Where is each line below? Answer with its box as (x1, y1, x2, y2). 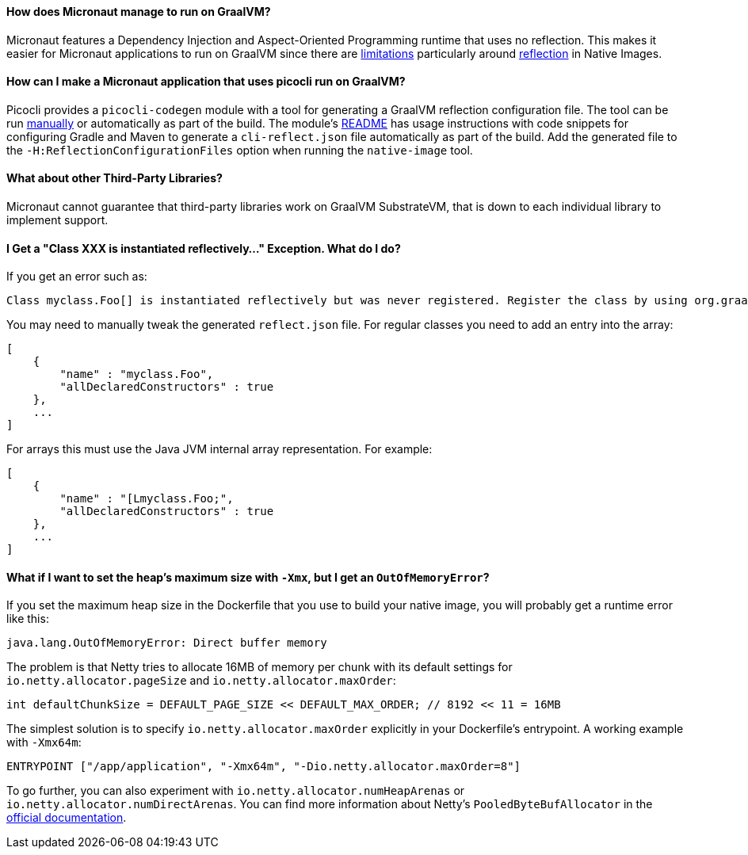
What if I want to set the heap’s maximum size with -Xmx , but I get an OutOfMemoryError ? (6, 570, 490, 584)
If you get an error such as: (6, 269, 147, 284)
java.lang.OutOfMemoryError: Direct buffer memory (6, 636, 327, 650)
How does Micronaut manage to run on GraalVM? (6, 5, 271, 18)
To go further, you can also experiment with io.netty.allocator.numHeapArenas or (6, 784, 465, 798)
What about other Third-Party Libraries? (6, 171, 223, 185)
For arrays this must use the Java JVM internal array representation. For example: (6, 442, 433, 456)
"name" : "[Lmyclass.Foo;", (59, 492, 234, 506)
